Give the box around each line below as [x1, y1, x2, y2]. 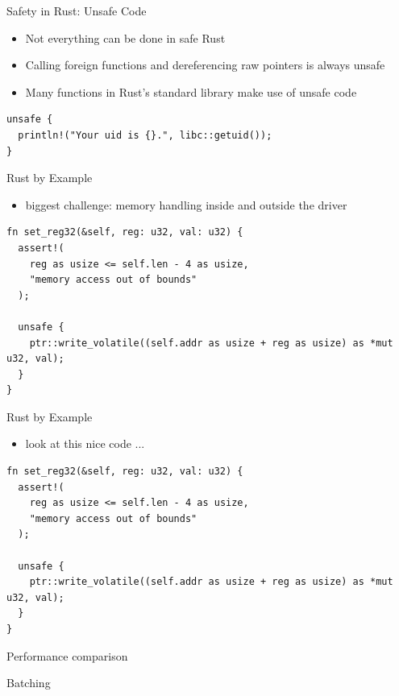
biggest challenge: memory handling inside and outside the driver [25, 196, 347, 213]
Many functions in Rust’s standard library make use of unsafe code [25, 83, 357, 100]
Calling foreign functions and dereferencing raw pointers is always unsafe [25, 56, 385, 73]
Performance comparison [6, 647, 128, 664]
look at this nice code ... [25, 435, 145, 452]
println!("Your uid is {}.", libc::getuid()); [18, 129, 272, 141]
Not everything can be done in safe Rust [25, 29, 226, 46]
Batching [6, 674, 51, 691]
